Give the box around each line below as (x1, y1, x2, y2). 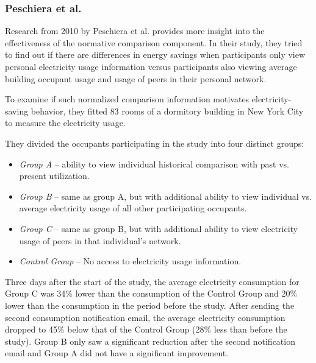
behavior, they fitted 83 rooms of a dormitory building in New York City (31, 104, 304, 117)
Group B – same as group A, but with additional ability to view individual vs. (19, 189, 312, 202)
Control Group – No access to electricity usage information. (19, 255, 242, 267)
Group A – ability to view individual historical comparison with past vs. (19, 157, 289, 170)
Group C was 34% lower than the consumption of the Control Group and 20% (5, 287, 298, 300)
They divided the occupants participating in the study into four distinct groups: (5, 136, 304, 149)
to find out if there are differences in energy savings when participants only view (5, 48, 306, 61)
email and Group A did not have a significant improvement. (5, 347, 229, 359)
